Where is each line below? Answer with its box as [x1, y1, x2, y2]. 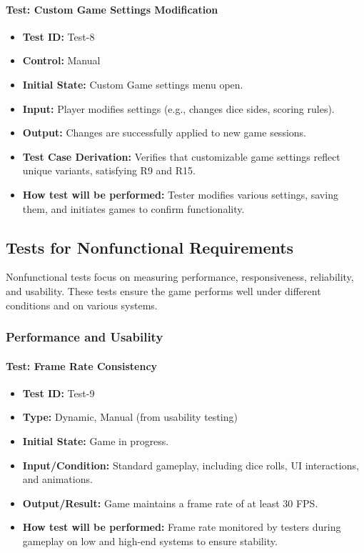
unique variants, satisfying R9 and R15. [22, 163, 196, 178]
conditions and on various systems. [6, 297, 158, 312]
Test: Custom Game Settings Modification [6, 1, 218, 16]
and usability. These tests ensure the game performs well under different [6, 283, 321, 298]
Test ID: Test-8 [22, 29, 95, 44]
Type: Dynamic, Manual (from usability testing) [22, 409, 238, 424]
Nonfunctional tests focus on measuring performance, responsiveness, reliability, [6, 269, 354, 284]
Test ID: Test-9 [22, 385, 95, 400]
